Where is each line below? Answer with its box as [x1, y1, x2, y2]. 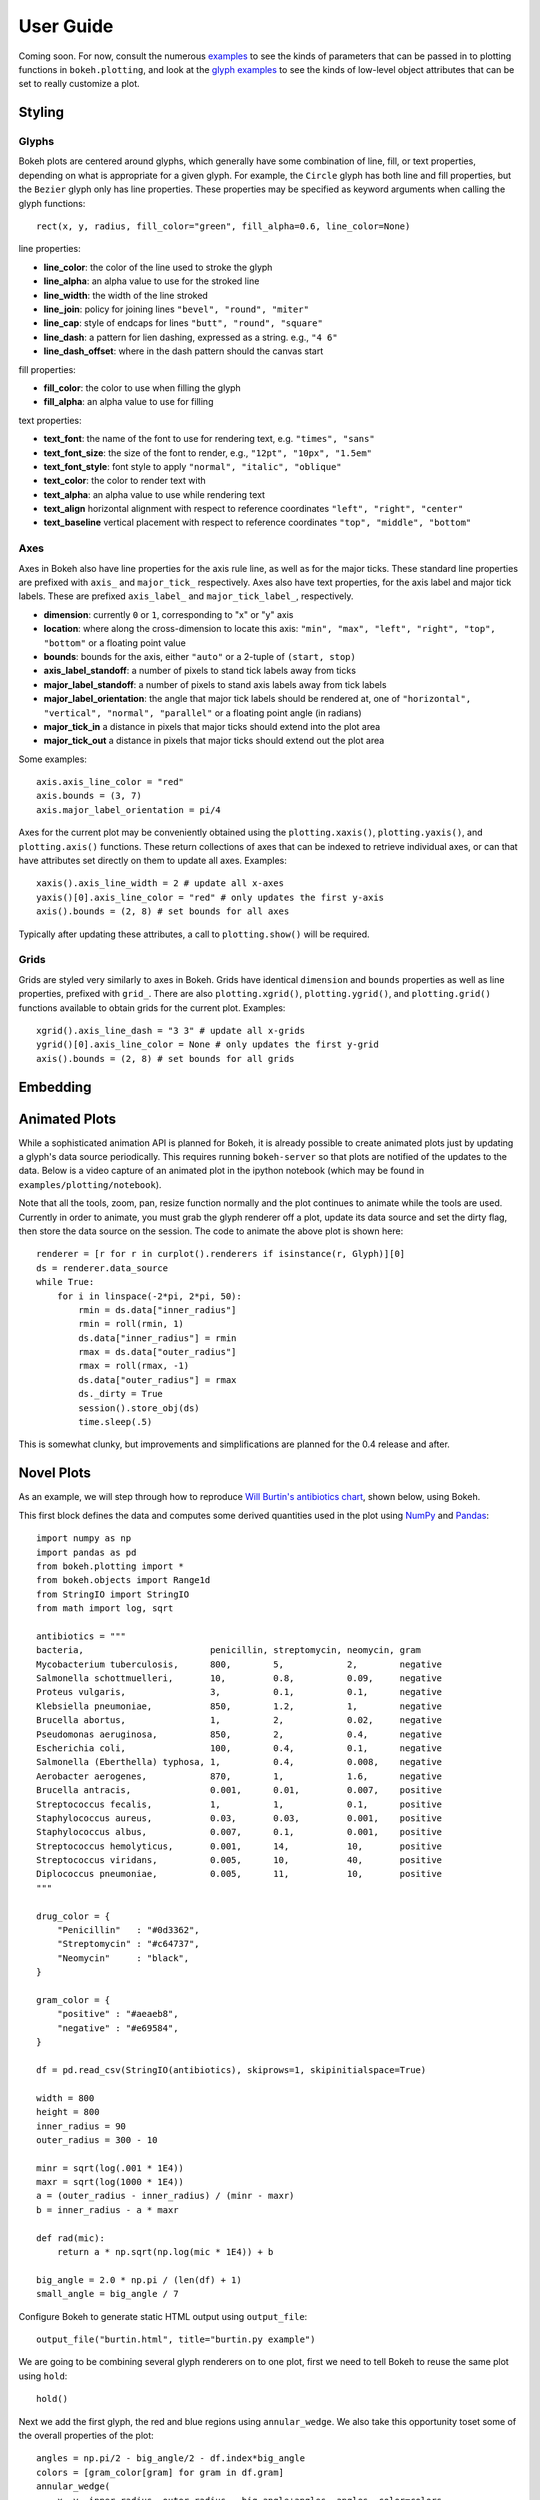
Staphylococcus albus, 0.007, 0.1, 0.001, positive [36, 1826, 443, 1838]
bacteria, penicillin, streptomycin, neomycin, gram [36, 1645, 422, 1656]
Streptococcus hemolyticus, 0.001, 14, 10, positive [36, 1840, 443, 1852]
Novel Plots [18, 1465, 92, 1482]
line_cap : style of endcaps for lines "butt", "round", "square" [43, 317, 324, 329]
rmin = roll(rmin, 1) [78, 1318, 185, 1330]
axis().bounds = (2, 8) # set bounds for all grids [36, 1053, 295, 1064]
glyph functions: [18, 197, 86, 209]
